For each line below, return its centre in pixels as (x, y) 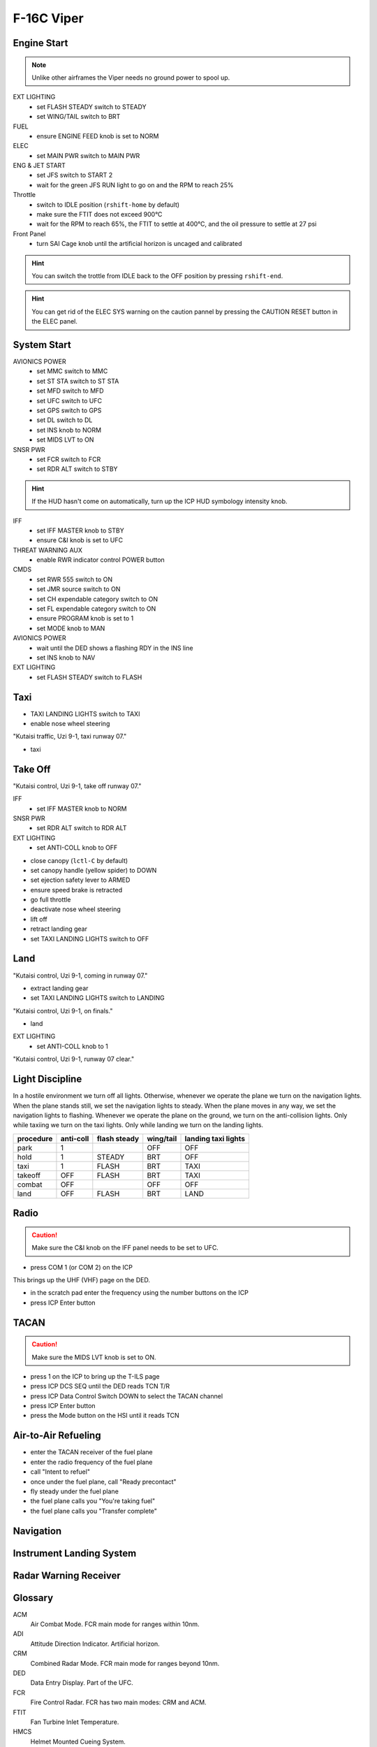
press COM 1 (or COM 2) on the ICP (81, 1267)
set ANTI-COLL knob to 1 (72, 1046)
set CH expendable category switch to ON (97, 599)
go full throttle (51, 900)
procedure (35, 1138)
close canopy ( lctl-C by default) (79, 860)
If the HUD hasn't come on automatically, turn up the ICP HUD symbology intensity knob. (160, 501)
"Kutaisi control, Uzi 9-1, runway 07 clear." (74, 1059)
